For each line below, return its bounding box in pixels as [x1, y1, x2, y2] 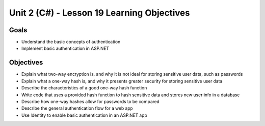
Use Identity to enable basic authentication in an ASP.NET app [21, 112, 147, 118]
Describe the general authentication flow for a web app [21, 105, 133, 111]
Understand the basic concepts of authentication [21, 39, 121, 45]
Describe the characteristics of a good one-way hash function [21, 85, 147, 91]
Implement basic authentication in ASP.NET [21, 45, 109, 51]
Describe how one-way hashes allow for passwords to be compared [21, 98, 159, 105]
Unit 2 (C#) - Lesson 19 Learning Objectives [9, 7, 190, 18]
